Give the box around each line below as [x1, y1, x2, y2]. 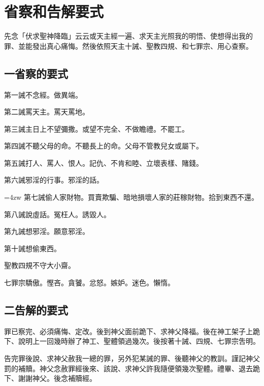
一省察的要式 [4, 65, 68, 81]
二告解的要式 [4, 302, 68, 318]
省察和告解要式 [4, 1, 104, 22]
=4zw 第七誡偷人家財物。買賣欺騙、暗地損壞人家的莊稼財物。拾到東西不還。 [4, 192, 258, 202]
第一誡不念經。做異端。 [4, 89, 82, 100]
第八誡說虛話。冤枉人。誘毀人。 [4, 209, 111, 219]
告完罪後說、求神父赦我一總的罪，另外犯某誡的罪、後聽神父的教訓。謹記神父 [4, 353, 260, 364]
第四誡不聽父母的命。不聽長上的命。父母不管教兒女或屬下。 [4, 140, 203, 151]
